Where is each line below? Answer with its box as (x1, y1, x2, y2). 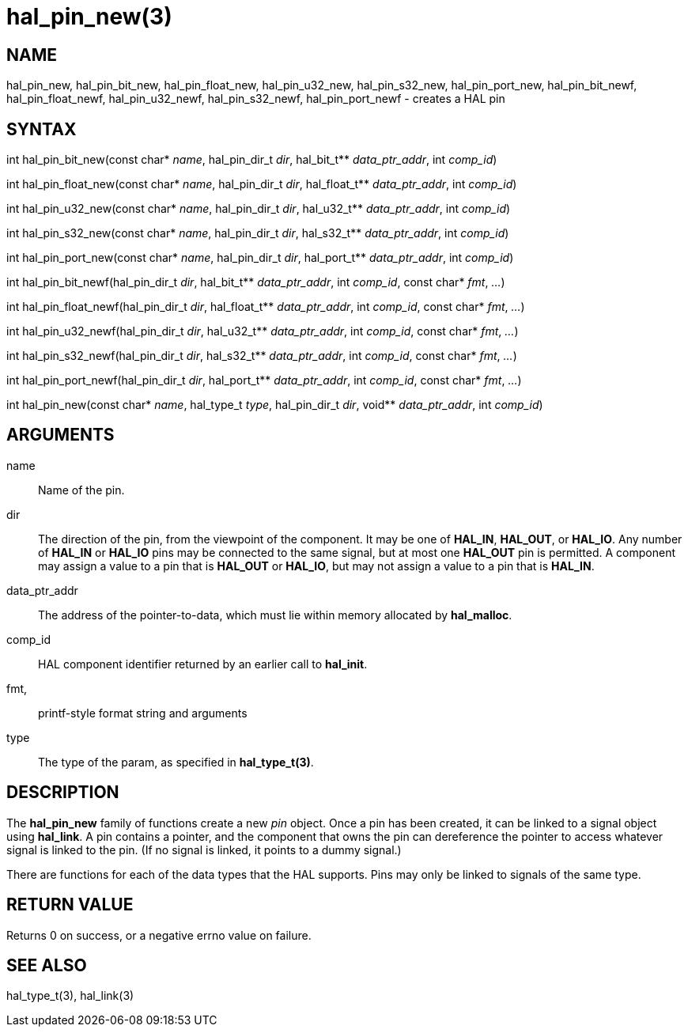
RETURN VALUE (6, 895, 134, 915)
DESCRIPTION (6, 782, 119, 803)
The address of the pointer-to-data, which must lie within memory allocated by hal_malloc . (38, 607, 512, 622)
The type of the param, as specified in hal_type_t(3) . (38, 755, 314, 769)
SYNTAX (6, 119, 77, 139)
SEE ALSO (6, 955, 87, 975)
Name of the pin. (38, 482, 125, 497)
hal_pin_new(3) (6, 3, 172, 30)
